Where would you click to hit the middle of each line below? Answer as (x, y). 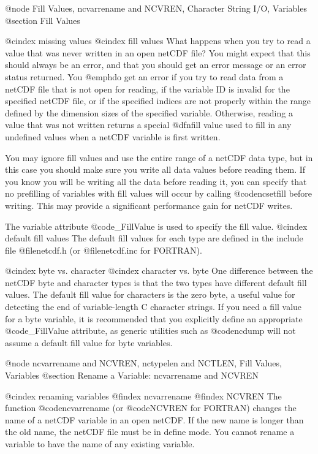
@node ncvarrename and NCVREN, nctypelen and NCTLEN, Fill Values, (143, 363)
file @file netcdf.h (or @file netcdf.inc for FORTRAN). (104, 250)
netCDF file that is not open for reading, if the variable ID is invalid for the (147, 89)
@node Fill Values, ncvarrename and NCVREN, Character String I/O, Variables (156, 8)
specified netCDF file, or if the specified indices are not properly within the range (158, 101)
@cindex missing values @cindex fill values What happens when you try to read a (158, 41)
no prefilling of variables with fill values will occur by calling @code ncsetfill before (158, 193)
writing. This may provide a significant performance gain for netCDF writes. (149, 205)
